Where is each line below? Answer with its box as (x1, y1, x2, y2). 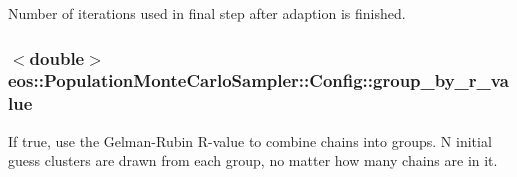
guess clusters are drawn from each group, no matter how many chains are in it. (8, 150, 498, 171)
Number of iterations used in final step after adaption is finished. (8, 3, 406, 23)
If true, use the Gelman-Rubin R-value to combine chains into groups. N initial (8, 130, 492, 151)
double (29, 45, 85, 70)
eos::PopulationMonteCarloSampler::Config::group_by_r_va (8, 68, 509, 93)
